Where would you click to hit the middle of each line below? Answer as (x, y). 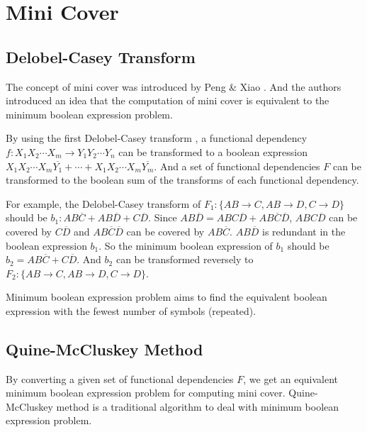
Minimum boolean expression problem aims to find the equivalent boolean (166, 297)
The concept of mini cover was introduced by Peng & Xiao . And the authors (174, 86)
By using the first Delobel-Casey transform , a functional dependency (157, 138)
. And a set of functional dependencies (237, 166)
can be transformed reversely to (185, 259)
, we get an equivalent (291, 378)
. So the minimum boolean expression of (186, 245)
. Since (163, 217)
